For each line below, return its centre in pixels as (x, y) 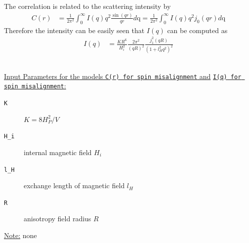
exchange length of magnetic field (74, 185)
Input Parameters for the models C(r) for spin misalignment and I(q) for (123, 76)
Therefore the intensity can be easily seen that (74, 30)
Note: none (21, 235)
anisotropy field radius (58, 219)
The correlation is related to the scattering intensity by (87, 6)
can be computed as (197, 30)
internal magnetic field (58, 152)
